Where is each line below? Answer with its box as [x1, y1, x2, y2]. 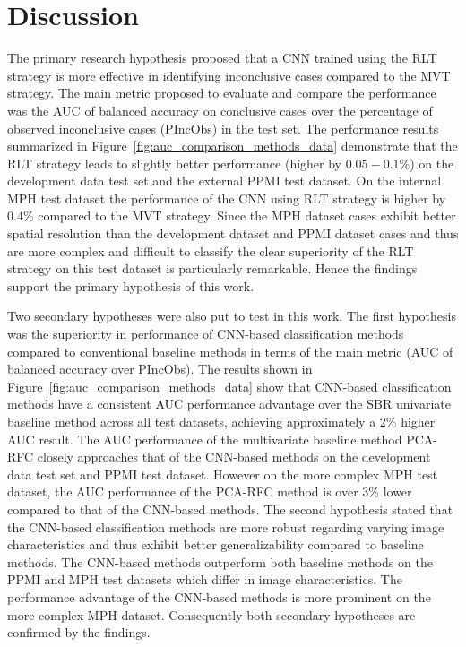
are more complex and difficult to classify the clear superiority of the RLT [7, 241, 414, 260]
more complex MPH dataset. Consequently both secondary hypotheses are [7, 605, 416, 624]
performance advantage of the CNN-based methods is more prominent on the [7, 587, 431, 606]
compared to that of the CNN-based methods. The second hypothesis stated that [7, 499, 453, 518]
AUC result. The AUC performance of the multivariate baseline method [7, 429, 402, 448]
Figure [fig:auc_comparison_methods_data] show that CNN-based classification [7, 376, 452, 395]
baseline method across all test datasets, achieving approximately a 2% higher [7, 412, 436, 430]
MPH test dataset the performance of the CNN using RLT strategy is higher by [7, 188, 446, 207]
